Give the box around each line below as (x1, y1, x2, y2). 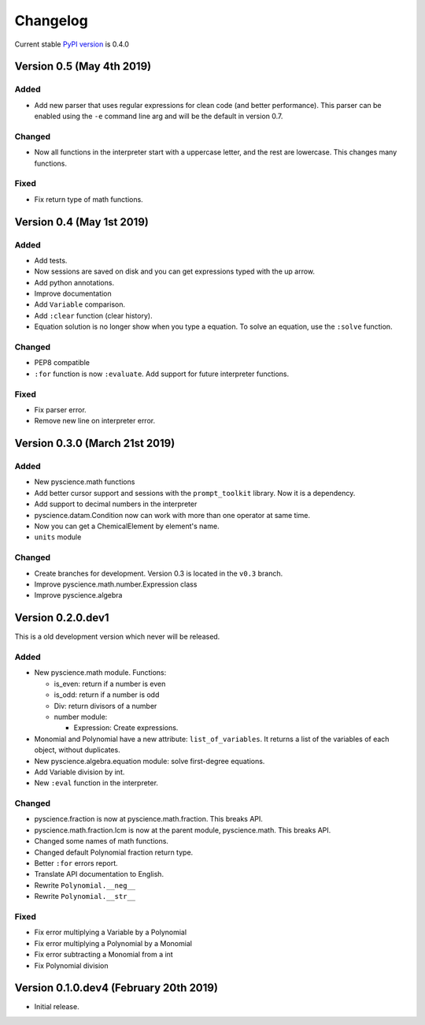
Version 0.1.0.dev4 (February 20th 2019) (14, 982, 218, 995)
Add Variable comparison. (34, 300, 126, 309)
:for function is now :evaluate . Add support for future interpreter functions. (34, 369, 290, 378)
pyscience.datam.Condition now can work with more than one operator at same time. (34, 510, 311, 520)
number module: (54, 712, 108, 721)
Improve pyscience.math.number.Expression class (34, 580, 198, 589)
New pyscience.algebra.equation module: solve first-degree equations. (34, 756, 265, 766)
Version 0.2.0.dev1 (14, 611, 109, 624)
